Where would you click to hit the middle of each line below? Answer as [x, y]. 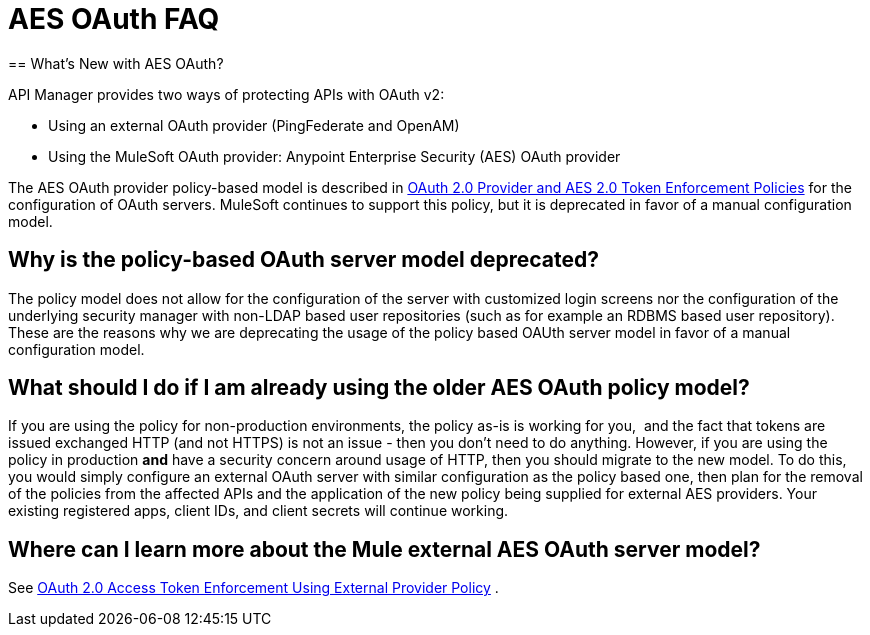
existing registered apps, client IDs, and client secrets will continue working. [258, 511]
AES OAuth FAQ [114, 19]
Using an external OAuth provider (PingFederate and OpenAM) [254, 125]
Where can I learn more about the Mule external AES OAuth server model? [384, 549]
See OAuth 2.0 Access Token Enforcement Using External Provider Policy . [253, 588]
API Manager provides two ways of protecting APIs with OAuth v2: [226, 94]
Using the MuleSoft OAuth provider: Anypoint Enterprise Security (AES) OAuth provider [334, 156]
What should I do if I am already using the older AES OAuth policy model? [379, 388]
